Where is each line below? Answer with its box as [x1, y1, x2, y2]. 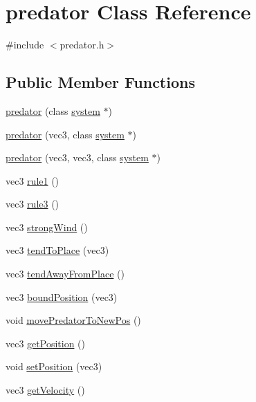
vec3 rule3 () [6, 197, 60, 211]
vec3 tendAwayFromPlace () [6, 266, 125, 281]
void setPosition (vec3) [6, 359, 102, 374]
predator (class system [6, 103, 100, 118]
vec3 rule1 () [6, 173, 60, 188]
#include [6, 37, 44, 52]
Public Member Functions [6, 71, 195, 93]
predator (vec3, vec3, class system [6, 150, 149, 165]
